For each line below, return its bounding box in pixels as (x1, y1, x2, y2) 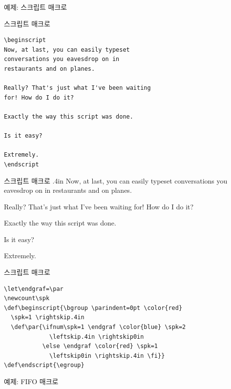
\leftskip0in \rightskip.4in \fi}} (49, 352, 165, 359)
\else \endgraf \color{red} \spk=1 (42, 343, 158, 350)
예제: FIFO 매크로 (4, 376, 59, 386)
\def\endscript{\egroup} (4, 362, 84, 369)
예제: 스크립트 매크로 (4, 2, 67, 12)
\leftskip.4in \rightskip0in (49, 333, 144, 340)
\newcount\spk (4, 295, 50, 302)
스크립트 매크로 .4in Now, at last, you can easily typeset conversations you (4, 175, 228, 185)
